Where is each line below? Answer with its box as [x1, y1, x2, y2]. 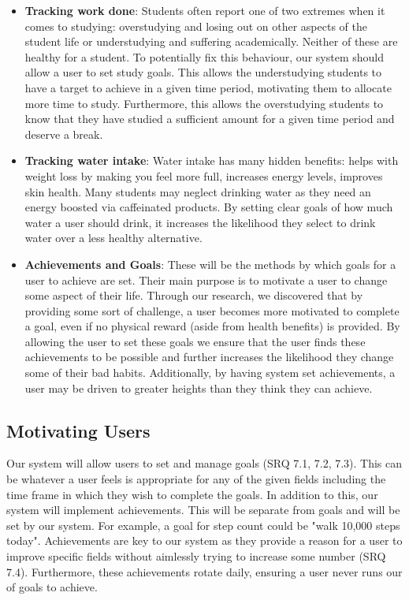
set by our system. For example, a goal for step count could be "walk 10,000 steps [6, 516, 400, 533]
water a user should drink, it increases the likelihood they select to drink [24, 214, 376, 230]
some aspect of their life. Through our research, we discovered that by [24, 287, 363, 304]
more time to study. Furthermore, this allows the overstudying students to [24, 95, 384, 111]
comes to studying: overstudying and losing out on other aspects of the [24, 17, 367, 34]
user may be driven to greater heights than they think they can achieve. [24, 379, 373, 396]
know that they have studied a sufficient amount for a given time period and [24, 110, 395, 127]
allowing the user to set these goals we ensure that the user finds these [24, 333, 366, 349]
